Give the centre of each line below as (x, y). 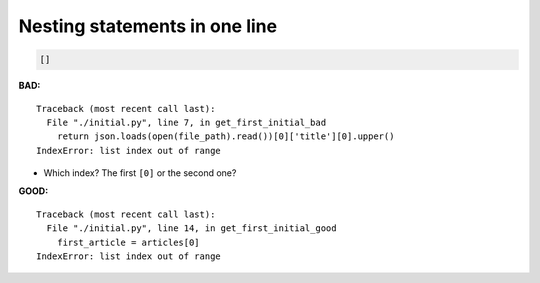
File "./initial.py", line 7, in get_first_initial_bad (186, 122)
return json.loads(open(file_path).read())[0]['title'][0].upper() (225, 136)
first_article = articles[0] (128, 242)
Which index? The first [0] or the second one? (140, 173)
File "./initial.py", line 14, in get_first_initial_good (191, 228)
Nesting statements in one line (148, 26)
